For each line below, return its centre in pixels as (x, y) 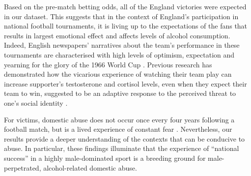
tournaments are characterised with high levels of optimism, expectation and (119, 54)
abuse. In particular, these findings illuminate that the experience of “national (122, 148)
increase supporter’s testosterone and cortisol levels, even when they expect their (125, 83)
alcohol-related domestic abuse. (90, 167)
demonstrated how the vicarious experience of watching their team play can (118, 74)
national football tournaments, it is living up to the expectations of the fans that (126, 26)
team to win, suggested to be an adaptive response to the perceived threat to (120, 93)
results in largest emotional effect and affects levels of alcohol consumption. (117, 35)
